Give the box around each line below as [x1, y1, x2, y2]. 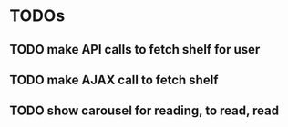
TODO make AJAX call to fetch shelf [9, 72, 219, 87]
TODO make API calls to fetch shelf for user [9, 42, 261, 57]
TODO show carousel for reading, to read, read [9, 103, 280, 119]
